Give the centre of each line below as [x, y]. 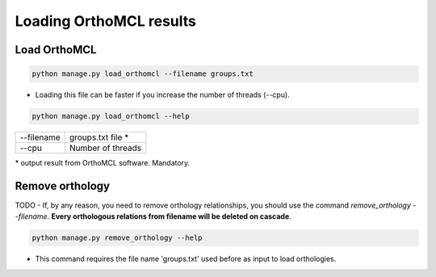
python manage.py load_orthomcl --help [111, 116]
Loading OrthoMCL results [106, 21]
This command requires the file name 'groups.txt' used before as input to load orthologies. [186, 259]
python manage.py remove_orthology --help [117, 238]
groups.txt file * [99, 137]
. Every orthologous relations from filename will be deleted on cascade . [170, 216]
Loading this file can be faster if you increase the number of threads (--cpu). [162, 95]
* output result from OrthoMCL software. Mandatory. [103, 163]
